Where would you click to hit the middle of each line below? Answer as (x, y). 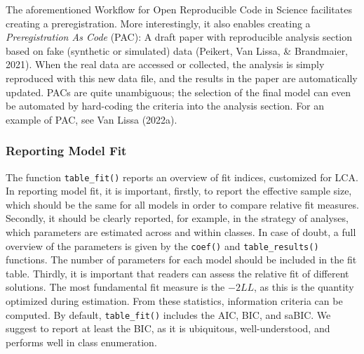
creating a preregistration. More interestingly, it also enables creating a (158, 23)
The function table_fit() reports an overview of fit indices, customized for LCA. (182, 177)
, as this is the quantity (304, 287)
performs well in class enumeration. (81, 342)
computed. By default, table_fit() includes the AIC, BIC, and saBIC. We (168, 314)
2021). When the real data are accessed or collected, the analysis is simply (165, 64)
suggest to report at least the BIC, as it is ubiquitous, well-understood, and (168, 328)
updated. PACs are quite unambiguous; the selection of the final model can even (178, 92)
